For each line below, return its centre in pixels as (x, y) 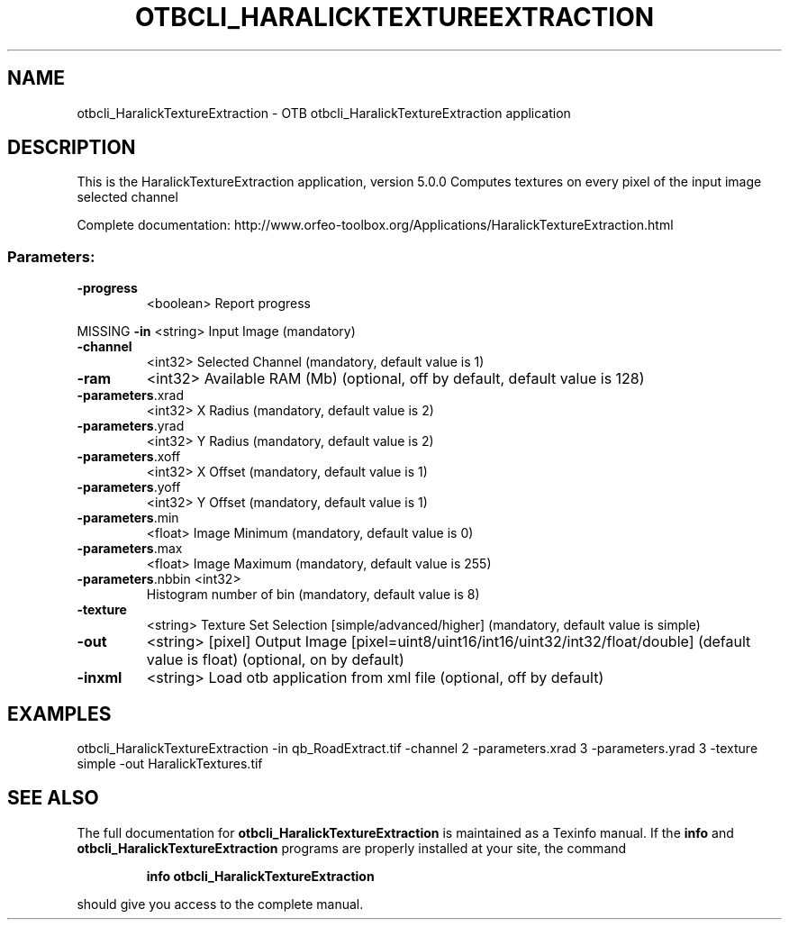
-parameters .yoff (129, 487)
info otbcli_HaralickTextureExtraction (260, 876)
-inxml (100, 678)
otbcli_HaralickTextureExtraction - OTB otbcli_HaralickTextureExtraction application (324, 113)
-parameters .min (128, 518)
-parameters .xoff (129, 457)
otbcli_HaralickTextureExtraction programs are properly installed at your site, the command (352, 848)
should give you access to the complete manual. (220, 904)
